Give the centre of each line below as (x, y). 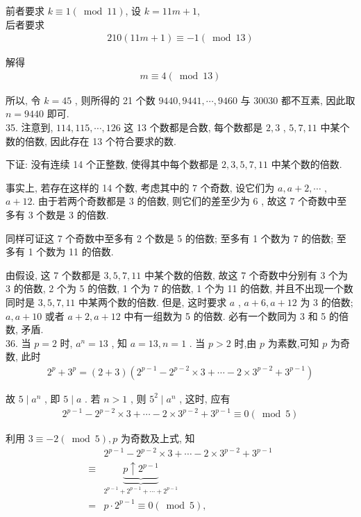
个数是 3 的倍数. (73, 214)
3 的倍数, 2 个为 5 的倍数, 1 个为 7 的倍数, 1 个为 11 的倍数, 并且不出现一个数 (179, 288)
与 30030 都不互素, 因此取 (298, 100)
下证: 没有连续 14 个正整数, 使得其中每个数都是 (112, 164)
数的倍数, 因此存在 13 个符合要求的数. (91, 141)
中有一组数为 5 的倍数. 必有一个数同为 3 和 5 (225, 315)
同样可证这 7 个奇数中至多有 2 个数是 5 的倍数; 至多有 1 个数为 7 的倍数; (170, 238)
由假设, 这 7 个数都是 (53, 274)
